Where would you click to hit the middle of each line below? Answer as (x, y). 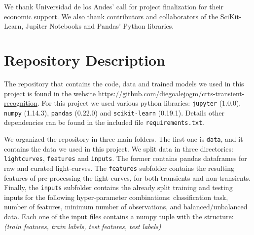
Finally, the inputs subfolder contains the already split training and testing (118, 187)
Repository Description (85, 59)
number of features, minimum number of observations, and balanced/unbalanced (126, 207)
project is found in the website (50, 93)
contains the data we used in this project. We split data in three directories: (119, 148)
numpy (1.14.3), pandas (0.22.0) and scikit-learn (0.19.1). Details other (114, 112)
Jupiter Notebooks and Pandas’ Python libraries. (100, 26)
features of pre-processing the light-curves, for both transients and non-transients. (127, 177)
